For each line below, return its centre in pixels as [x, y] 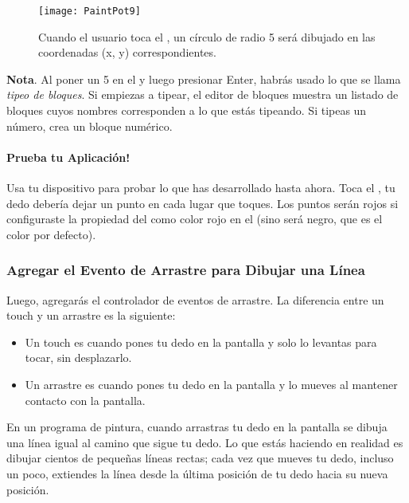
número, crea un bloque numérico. [90, 126]
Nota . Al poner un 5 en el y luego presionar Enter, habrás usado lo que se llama [204, 79]
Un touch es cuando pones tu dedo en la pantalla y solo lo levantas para [201, 342]
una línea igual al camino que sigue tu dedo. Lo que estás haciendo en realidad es [205, 442]
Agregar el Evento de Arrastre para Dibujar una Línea [186, 270]
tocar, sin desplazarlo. [78, 358]
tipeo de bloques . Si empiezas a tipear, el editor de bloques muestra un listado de [203, 94]
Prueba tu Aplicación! [68, 157]
